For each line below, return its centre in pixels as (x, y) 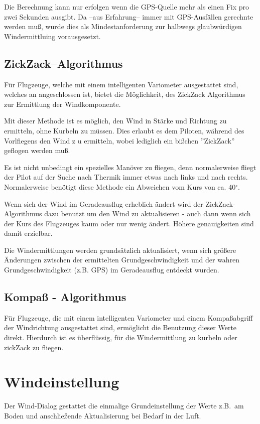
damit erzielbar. (28, 233)
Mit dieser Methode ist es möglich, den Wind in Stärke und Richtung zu (115, 121)
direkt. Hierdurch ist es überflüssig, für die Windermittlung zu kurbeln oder (121, 337)
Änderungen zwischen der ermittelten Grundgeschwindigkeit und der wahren (122, 260)
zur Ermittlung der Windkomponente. (62, 104)
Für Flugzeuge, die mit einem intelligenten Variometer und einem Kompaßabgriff (128, 317)
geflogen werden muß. (37, 150)
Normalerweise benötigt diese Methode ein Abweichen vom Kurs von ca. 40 (120, 186)
